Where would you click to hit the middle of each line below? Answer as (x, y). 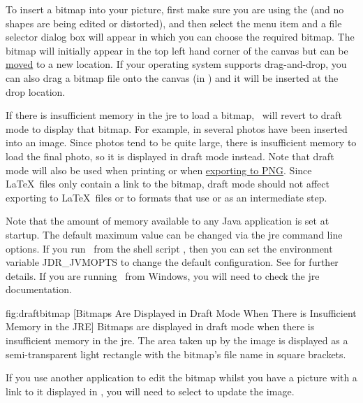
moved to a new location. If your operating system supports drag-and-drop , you (176, 64)
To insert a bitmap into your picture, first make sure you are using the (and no (175, 9)
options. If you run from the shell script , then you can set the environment (169, 248)
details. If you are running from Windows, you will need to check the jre (163, 275)
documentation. (39, 289)
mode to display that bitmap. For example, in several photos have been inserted (177, 128)
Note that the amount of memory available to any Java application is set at (168, 221)
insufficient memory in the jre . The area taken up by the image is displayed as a (177, 340)
